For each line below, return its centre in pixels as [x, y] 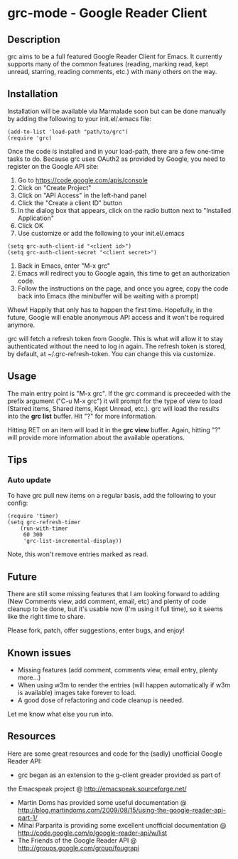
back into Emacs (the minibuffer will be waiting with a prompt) [108, 296]
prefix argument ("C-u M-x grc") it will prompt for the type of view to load [115, 401]
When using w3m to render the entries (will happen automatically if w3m [124, 684]
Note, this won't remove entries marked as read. [78, 554]
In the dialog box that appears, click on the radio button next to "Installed [124, 210]
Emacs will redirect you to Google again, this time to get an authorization [124, 273]
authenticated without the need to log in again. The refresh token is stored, [117, 346]
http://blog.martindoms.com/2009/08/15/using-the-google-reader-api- [121, 810]
